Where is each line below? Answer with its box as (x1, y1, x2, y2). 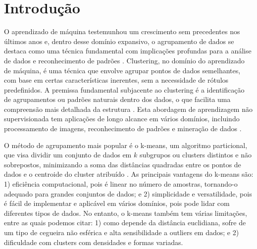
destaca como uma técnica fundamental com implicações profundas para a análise (4, 46, 252, 56)
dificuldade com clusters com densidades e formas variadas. (4, 237, 183, 247)
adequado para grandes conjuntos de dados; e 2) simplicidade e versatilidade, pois (4, 188, 252, 199)
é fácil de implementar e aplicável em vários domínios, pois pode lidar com (4, 198, 230, 208)
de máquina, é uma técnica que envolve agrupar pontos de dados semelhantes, (4, 65, 241, 75)
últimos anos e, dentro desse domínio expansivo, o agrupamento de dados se (4, 36, 234, 46)
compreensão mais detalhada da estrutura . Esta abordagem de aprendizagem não (4, 103, 253, 114)
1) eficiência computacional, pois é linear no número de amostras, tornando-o (4, 179, 238, 189)
